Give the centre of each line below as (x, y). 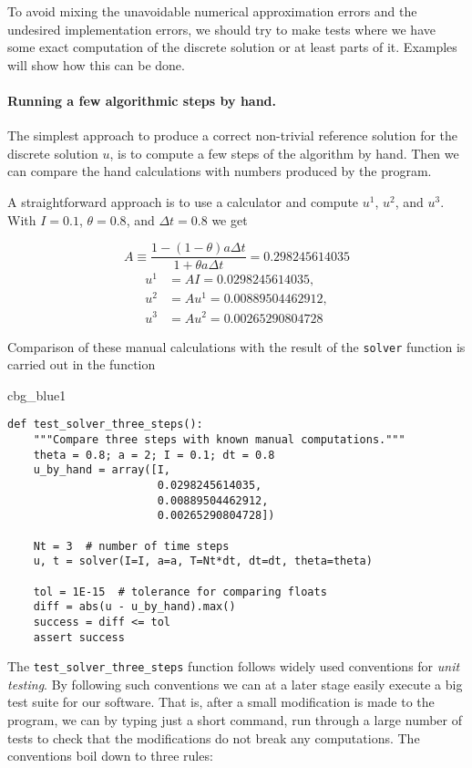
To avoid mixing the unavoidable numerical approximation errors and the (212, 11)
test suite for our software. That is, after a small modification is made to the (221, 702)
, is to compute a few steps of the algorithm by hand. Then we (284, 153)
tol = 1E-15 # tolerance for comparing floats (180, 592)
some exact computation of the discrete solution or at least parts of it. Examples (232, 47)
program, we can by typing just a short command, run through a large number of (235, 720)
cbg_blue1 (37, 394)
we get (230, 219)
